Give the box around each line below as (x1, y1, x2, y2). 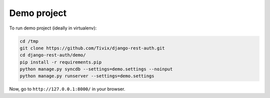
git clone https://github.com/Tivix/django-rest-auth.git (19, 45, 165, 51)
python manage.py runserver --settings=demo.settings (19, 73, 154, 79)
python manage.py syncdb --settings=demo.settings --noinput (19, 66, 173, 72)
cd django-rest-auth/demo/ (19, 52, 86, 58)
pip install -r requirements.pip (19, 59, 102, 65)
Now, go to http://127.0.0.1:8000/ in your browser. (9, 86, 125, 92)
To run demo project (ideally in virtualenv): (9, 25, 97, 31)
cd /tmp (19, 38, 38, 44)
